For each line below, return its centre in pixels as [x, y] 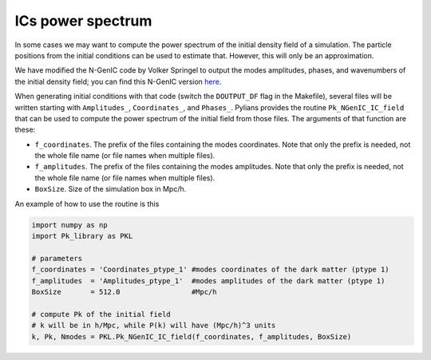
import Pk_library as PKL [82, 236]
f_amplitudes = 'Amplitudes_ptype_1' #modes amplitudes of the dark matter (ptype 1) [208, 281]
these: [25, 130]
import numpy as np [69, 225]
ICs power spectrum [83, 21]
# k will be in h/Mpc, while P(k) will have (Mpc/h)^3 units [154, 326]
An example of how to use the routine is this [87, 204]
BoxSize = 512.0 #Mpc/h [124, 292]
